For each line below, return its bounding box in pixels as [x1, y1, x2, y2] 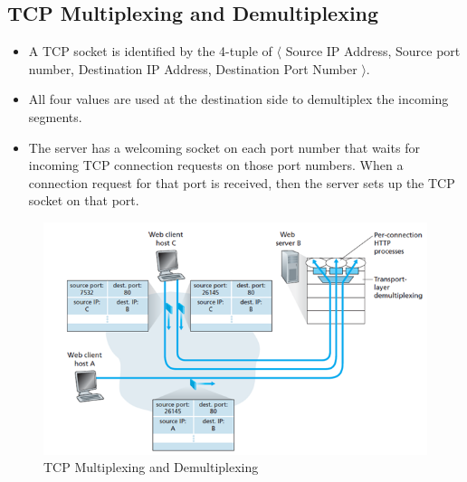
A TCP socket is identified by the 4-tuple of [28, 42, 272, 61]
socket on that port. [28, 191, 139, 210]
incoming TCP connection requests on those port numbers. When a [28, 156, 404, 175]
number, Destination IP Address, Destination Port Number [28, 59, 357, 78]
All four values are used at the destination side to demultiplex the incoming [28, 90, 449, 109]
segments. [28, 107, 82, 126]
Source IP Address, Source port [285, 42, 461, 61]
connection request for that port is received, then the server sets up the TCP [28, 173, 455, 192]
